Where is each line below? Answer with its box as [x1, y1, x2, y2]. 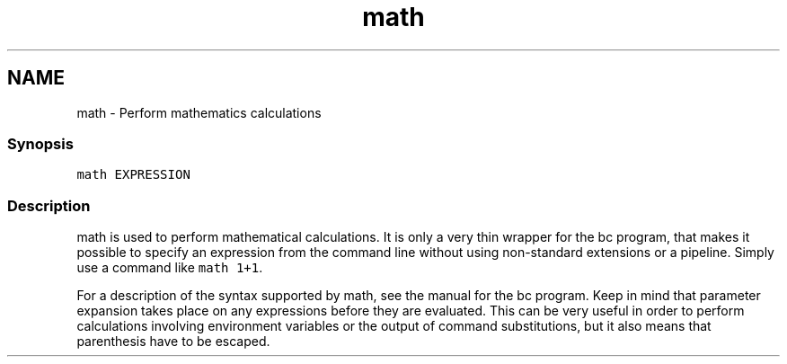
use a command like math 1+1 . [76, 260, 263, 276]
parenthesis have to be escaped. [76, 333, 270, 350]
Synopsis [7, 134, 74, 153]
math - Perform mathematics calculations [76, 104, 322, 120]
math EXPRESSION [76, 167, 190, 182]
